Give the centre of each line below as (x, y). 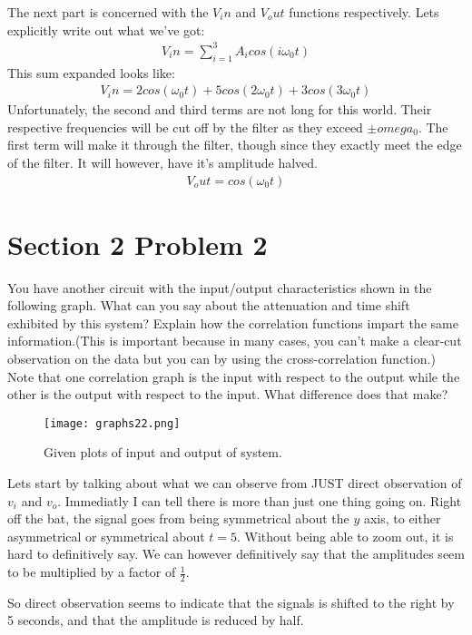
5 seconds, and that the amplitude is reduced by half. (156, 620)
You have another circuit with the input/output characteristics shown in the (220, 287)
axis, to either (402, 518)
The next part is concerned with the (108, 12)
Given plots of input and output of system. (163, 452)
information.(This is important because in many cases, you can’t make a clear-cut (235, 341)
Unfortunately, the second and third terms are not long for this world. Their (220, 109)
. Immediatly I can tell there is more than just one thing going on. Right (260, 500)
